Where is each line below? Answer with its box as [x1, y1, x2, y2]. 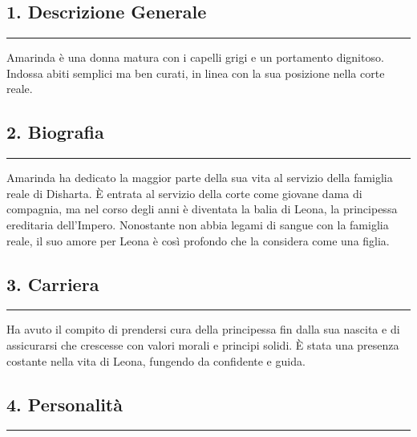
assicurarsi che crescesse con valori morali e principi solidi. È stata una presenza [6, 336, 399, 353]
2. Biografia [6, 119, 104, 144]
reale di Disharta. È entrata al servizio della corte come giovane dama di [6, 184, 362, 201]
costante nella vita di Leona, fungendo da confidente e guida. [6, 352, 306, 369]
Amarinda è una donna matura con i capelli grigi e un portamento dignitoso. [6, 49, 384, 66]
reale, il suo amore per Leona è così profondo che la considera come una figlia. [6, 232, 390, 249]
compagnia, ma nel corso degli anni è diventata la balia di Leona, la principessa [6, 200, 398, 217]
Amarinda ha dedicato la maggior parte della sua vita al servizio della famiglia [6, 169, 393, 186]
